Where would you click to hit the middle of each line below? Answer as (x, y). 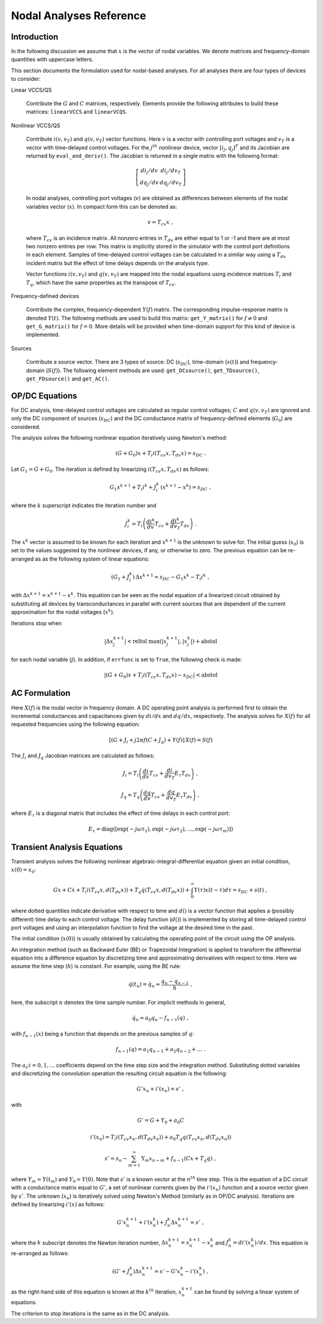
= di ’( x (242, 1243)
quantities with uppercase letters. (52, 59)
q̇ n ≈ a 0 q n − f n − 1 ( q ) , (160, 1019)
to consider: (26, 79)
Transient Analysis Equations (67, 847)
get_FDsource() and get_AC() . (68, 379)
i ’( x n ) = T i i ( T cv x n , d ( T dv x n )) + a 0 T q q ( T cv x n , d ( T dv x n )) (161, 1138)
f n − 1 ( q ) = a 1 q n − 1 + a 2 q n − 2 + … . (161, 1050)
